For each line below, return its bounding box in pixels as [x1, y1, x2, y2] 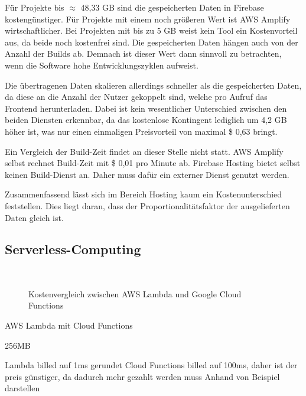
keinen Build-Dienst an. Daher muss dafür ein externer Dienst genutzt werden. [5, 168, 289, 180]
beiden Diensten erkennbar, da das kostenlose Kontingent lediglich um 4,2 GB [5, 113, 287, 126]
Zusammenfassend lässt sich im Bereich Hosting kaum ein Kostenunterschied [5, 188, 282, 200]
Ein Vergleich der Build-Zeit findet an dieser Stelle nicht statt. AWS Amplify [5, 145, 284, 157]
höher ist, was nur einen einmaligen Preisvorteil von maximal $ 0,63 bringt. [5, 125, 278, 137]
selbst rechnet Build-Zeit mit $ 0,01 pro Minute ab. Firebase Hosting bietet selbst [5, 157, 301, 169]
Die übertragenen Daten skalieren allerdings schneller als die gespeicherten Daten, [5, 79, 302, 91]
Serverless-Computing [5, 240, 141, 258]
